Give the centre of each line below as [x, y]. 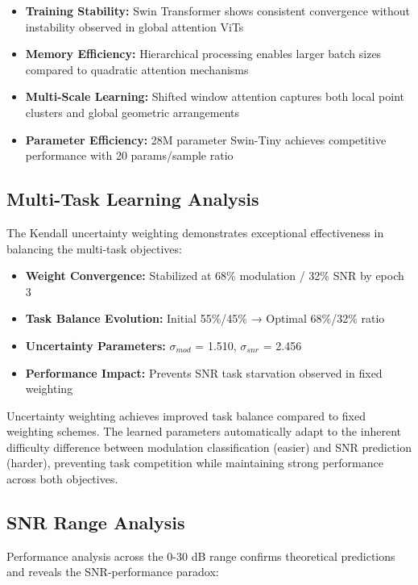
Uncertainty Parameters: [95, 345]
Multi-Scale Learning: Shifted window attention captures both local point [215, 96]
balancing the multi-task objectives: [94, 248]
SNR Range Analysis [96, 522]
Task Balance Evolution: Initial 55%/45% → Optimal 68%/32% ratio [205, 318]
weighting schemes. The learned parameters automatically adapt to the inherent [204, 431]
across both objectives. [62, 479]
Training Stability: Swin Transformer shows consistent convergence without [218, 10]
